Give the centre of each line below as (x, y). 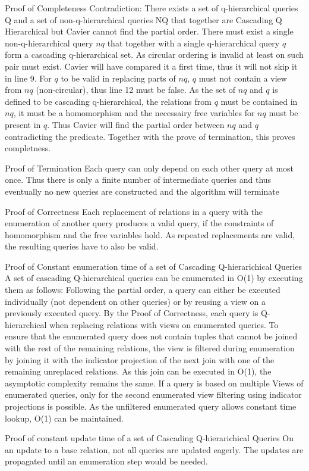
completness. (28, 148)
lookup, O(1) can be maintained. (64, 418)
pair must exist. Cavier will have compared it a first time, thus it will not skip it (151, 66)
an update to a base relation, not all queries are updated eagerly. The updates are (154, 449)
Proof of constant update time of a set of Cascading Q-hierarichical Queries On (149, 438)
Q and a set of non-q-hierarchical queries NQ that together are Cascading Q (144, 19)
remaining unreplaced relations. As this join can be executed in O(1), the (138, 371)
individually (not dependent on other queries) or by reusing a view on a (135, 301)
